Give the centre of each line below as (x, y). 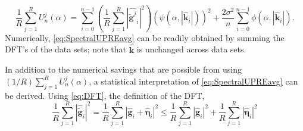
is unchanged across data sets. (191, 49)
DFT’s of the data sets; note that (65, 49)
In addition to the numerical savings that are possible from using (123, 69)
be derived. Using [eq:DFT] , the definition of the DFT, (105, 95)
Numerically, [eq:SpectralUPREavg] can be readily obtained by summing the (145, 37)
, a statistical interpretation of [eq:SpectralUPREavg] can (193, 81)
